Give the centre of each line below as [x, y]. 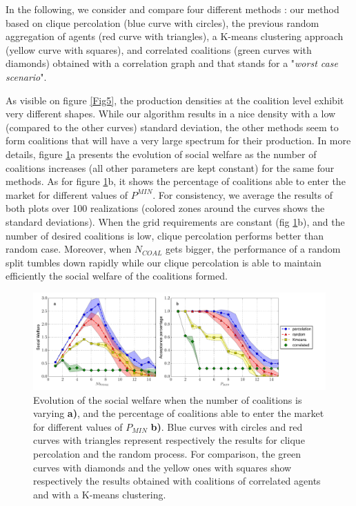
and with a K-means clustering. [100, 494]
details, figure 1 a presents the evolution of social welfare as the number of [161, 154]
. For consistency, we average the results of [243, 194]
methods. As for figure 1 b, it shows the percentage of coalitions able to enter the [176, 181]
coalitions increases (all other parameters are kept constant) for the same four [170, 167]
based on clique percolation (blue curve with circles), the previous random [162, 22]
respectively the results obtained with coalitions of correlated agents [177, 481]
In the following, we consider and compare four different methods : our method [172, 9]
